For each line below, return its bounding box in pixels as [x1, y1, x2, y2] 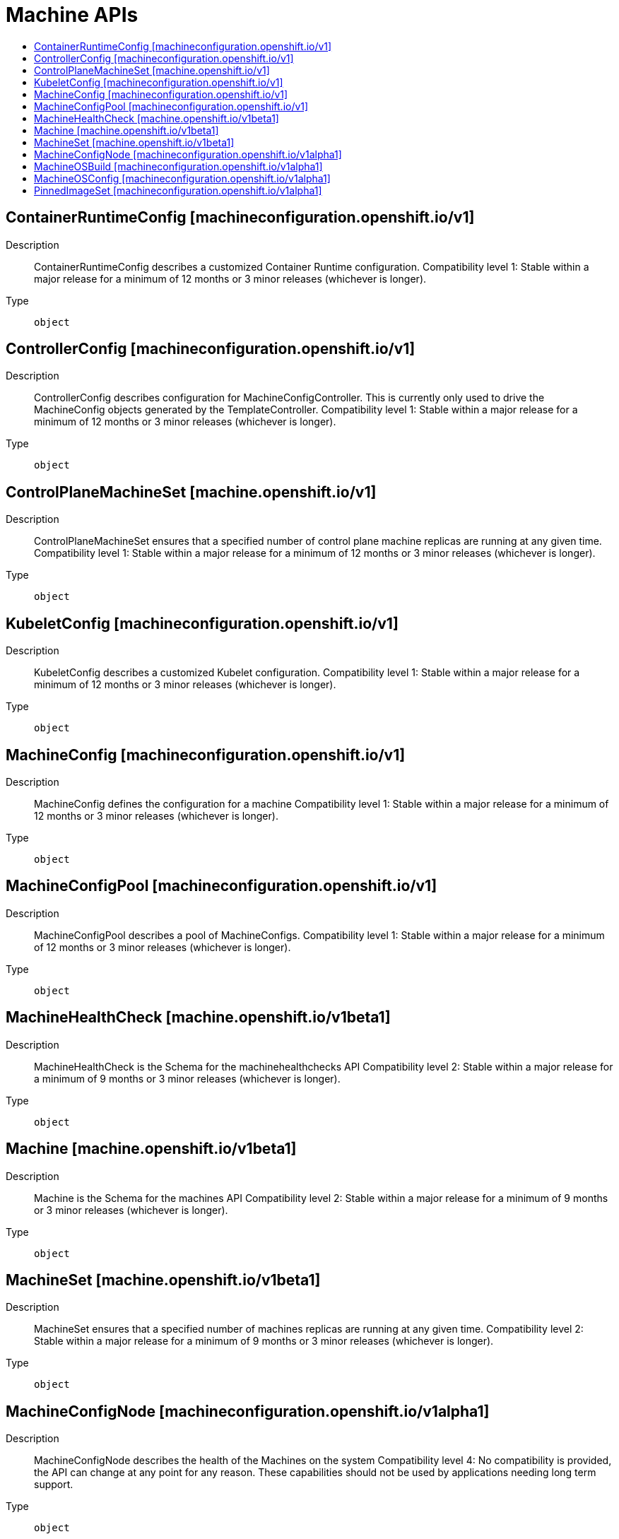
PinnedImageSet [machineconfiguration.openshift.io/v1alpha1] [34, 184, 322, 196]
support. [34, 1478, 73, 1491]
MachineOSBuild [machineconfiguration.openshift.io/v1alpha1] [34, 160, 323, 172]
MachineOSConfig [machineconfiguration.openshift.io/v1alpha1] [34, 172, 331, 184]
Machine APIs [6, 3, 138, 27]
